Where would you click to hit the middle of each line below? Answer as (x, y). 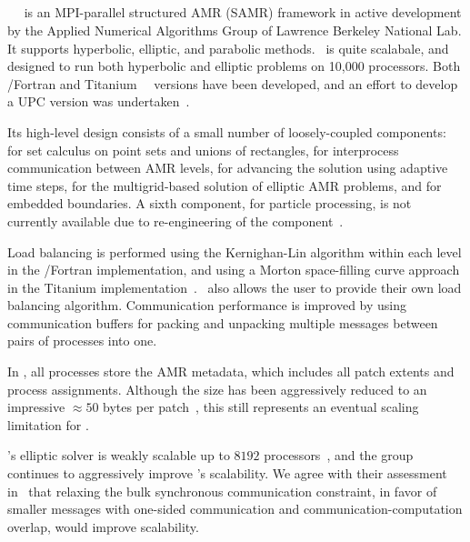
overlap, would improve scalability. (103, 526)
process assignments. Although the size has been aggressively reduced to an (217, 389)
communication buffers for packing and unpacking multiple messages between (223, 322)
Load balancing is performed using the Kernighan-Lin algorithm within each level (235, 251)
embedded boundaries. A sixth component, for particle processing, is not (210, 203)
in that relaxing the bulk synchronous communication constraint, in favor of (222, 491)
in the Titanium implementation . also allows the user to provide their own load (235, 287)
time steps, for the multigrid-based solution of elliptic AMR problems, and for (225, 185)
